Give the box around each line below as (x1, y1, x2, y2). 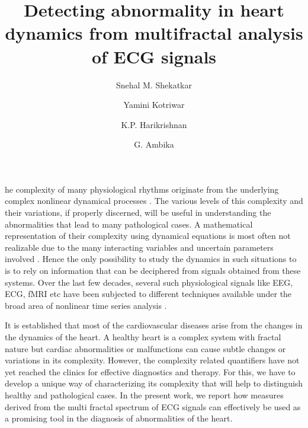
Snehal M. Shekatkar (115, 78, 192, 91)
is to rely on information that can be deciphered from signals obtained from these (5, 264, 301, 277)
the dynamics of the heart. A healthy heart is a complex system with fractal (5, 331, 281, 343)
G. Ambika (134, 138, 174, 151)
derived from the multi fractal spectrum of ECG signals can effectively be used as (5, 400, 301, 413)
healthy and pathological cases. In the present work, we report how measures (5, 388, 284, 401)
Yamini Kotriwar (123, 98, 185, 111)
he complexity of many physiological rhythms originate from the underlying (5, 183, 279, 195)
